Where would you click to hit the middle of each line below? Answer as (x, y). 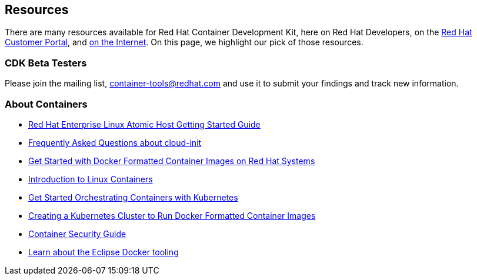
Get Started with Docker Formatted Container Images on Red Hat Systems (172, 161)
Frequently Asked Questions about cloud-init (115, 142)
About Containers (46, 104)
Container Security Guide (77, 234)
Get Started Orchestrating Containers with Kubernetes (133, 197)
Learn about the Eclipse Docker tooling (104, 252)
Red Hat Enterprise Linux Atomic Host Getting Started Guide (144, 124)
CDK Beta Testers (46, 63)
